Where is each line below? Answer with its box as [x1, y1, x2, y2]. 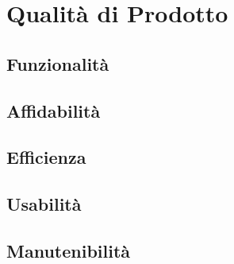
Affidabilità [6, 98, 101, 122]
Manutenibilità [6, 238, 131, 262]
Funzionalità [6, 51, 109, 76]
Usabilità [6, 192, 82, 216]
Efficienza [6, 145, 86, 169]
